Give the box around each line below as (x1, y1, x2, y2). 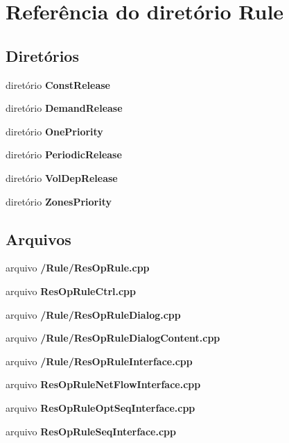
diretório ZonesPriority (6, 194, 112, 208)
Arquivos (6, 228, 71, 249)
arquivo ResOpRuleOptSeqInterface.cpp (6, 400, 195, 415)
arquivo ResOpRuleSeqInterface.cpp (6, 424, 176, 438)
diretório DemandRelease (6, 101, 123, 115)
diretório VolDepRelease (6, 170, 118, 185)
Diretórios (6, 44, 79, 66)
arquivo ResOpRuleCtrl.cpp (6, 283, 137, 298)
